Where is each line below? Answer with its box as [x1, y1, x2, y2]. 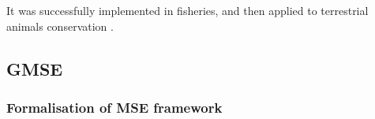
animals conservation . [6, 17, 114, 34]
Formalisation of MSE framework [6, 97, 223, 117]
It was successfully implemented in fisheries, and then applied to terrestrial [6, 2, 369, 18]
